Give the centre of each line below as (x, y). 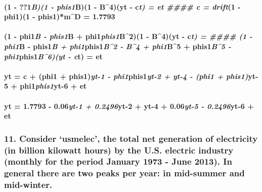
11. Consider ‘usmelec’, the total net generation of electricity (131, 138)
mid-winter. (28, 185)
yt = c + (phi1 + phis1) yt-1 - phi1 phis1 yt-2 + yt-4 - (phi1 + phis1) (126, 76)
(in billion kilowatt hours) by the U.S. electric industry (119, 150)
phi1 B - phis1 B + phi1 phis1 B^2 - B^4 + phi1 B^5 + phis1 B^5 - (118, 46)
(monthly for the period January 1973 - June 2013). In (118, 161)
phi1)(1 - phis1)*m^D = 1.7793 (60, 16)
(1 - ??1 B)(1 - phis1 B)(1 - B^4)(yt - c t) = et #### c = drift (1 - (122, 6)
